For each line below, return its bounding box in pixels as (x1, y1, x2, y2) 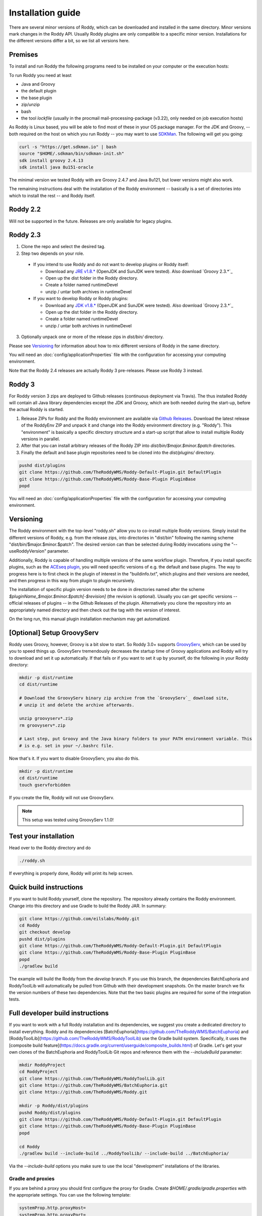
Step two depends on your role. (21, 250, 84, 256)
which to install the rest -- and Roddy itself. (9, 193, 96, 198)
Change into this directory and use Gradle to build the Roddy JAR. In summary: (9, 903, 167, 909)
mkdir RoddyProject (19, 1062, 65, 1068)
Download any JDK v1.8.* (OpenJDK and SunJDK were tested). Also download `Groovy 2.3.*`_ (45, 302, 233, 308)
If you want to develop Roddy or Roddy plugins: (33, 296, 129, 302)
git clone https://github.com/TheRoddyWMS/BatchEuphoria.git (19, 1083, 168, 1088)
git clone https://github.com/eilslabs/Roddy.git (19, 916, 140, 921)
